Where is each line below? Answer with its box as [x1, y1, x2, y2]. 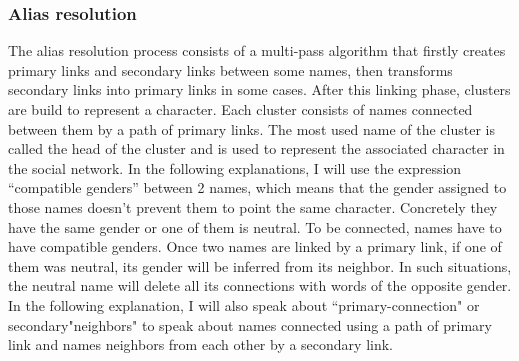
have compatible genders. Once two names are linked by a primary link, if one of [8, 236, 502, 257]
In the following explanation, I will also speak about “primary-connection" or [8, 294, 480, 315]
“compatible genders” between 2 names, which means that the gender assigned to [8, 177, 507, 198]
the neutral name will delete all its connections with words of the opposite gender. [8, 275, 512, 296]
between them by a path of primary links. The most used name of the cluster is [8, 118, 495, 139]
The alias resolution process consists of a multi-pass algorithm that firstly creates [8, 40, 506, 61]
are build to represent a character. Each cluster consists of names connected [8, 99, 473, 119]
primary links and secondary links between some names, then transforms [8, 59, 453, 80]
